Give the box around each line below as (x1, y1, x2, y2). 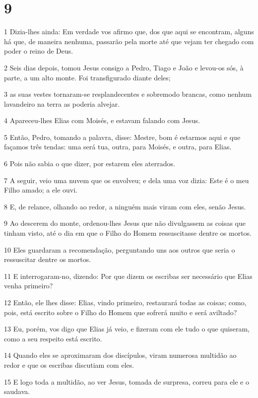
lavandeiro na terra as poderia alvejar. (4, 98, 120, 109)
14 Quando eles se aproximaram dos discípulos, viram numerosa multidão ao (4, 350, 237, 360)
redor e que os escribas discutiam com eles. (4, 359, 134, 370)
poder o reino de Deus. (4, 46, 73, 56)
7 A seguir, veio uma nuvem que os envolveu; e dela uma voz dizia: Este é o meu (4, 175, 249, 185)
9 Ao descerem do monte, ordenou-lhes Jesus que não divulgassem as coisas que (4, 218, 246, 228)
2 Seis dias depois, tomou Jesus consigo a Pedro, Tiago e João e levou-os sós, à (4, 62, 244, 72)
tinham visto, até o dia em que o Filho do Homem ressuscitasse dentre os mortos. (4, 228, 252, 238)
